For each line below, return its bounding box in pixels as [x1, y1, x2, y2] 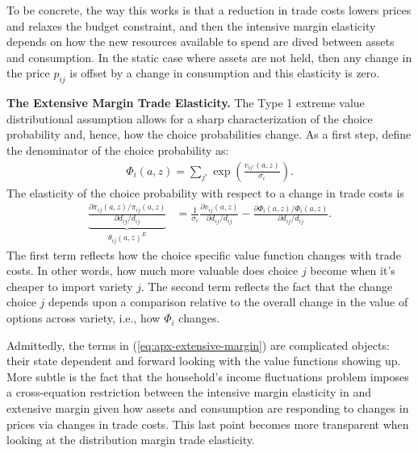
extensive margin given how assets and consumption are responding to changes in [6, 400, 409, 417]
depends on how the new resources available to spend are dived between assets [6, 33, 395, 50]
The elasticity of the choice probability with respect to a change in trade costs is [6, 184, 404, 201]
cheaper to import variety [6, 277, 133, 294]
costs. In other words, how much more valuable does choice [6, 262, 299, 279]
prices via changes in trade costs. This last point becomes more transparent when [6, 415, 409, 432]
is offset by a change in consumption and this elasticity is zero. [69, 64, 380, 81]
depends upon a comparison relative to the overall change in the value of [48, 293, 408, 310]
